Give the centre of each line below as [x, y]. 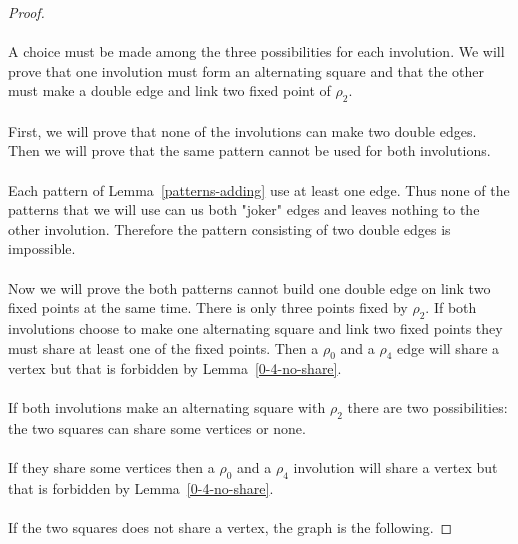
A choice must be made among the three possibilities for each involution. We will [256, 51]
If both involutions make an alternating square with [167, 407]
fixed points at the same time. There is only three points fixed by [208, 307]
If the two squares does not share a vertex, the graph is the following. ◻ [230, 527]
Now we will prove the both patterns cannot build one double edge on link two [249, 287]
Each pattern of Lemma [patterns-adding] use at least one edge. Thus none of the [259, 189]
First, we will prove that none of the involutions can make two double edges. [242, 130]
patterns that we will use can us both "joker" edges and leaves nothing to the [244, 209]
